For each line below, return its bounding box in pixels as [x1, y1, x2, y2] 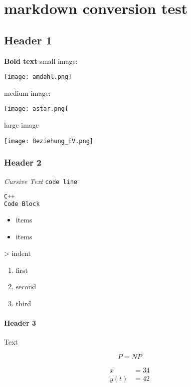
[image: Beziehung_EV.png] [4, 137, 93, 145]
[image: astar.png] [4, 105, 68, 113]
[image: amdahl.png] [4, 73, 72, 81]
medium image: [4, 87, 51, 98]
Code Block [4, 200, 40, 208]
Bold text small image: [4, 55, 78, 66]
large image [4, 120, 39, 130]
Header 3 [4, 318, 36, 328]
